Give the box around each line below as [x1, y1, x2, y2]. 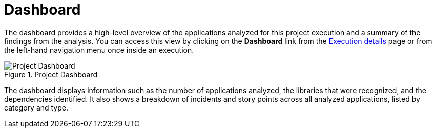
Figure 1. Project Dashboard [4, 70, 97, 79]
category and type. [4, 103, 69, 112]
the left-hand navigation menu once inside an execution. [4, 45, 194, 54]
